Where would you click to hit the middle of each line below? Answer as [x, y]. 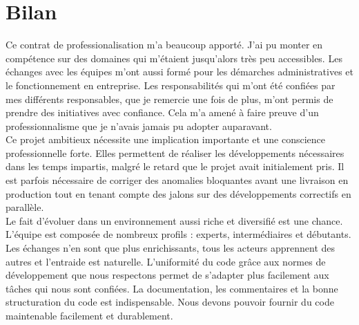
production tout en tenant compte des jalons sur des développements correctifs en [178, 193]
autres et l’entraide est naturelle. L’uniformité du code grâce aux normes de [166, 261]
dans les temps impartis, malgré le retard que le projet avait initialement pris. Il [175, 166]
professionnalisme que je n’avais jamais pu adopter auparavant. [139, 126]
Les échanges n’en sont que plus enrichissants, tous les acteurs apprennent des [171, 248]
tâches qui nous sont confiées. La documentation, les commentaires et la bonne [172, 288]
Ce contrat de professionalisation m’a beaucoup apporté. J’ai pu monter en [164, 45]
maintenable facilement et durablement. [89, 315]
